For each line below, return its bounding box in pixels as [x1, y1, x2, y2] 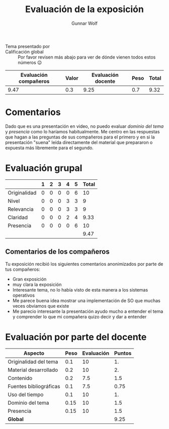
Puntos [114, 350, 132, 357]
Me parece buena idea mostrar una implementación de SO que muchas [12, 297, 161, 304]
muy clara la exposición [12, 281, 62, 288]
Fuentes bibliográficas [8, 383, 60, 390]
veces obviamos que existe [12, 303, 69, 309]
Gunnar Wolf [71, 20, 98, 26]
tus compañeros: [5, 266, 40, 272]
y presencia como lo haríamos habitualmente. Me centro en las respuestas [5, 128, 160, 134]
